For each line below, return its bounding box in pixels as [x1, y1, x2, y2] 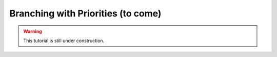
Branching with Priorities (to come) [9, 8, 162, 19]
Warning [23, 28, 42, 34]
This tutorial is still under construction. [23, 37, 105, 44]
